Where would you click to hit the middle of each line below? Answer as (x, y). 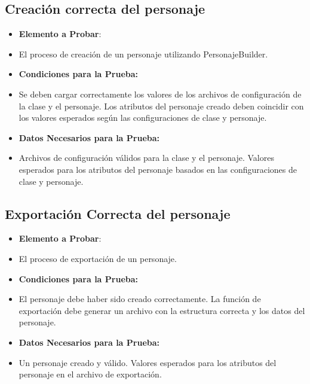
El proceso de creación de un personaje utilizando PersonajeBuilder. (143, 54)
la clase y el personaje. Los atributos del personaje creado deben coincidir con (161, 106)
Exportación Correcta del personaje (118, 213)
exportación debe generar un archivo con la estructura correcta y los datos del (162, 310)
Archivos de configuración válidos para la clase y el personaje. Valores (146, 158)
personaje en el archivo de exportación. (90, 374)
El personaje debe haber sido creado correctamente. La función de (140, 299)
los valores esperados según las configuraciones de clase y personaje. (143, 118)
